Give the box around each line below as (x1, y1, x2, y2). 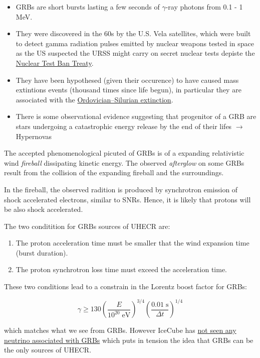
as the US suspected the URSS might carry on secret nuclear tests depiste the (16, 48, 255, 58)
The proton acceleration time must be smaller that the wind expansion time (16, 237, 249, 248)
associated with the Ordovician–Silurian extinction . (16, 94, 173, 104)
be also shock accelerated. (4, 204, 83, 214)
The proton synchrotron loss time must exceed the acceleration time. (16, 264, 227, 275)
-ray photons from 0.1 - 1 (165, 2, 243, 12)
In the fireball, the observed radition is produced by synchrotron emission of (4, 184, 238, 194)
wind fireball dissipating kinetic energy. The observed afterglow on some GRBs (4, 157, 244, 168)
